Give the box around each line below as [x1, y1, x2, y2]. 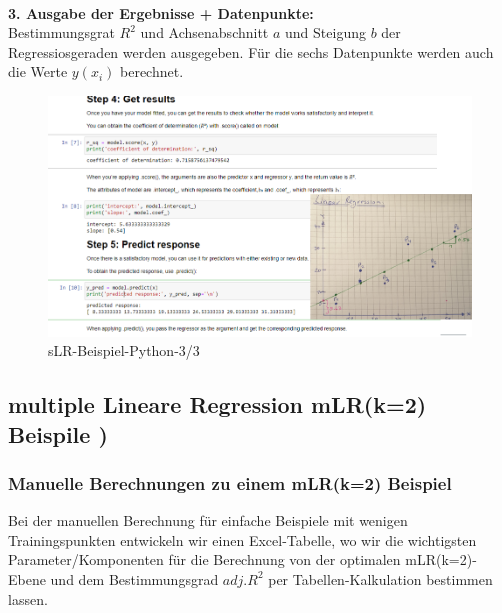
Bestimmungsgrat [8, 22, 115, 43]
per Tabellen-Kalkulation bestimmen [268, 568, 493, 589]
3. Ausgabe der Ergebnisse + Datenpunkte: [8, 2, 314, 23]
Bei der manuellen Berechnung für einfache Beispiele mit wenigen [8, 510, 408, 531]
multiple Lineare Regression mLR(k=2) [8, 389, 427, 420]
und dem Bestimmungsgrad [50, 568, 219, 589]
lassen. [8, 588, 48, 609]
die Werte [8, 61, 68, 82]
